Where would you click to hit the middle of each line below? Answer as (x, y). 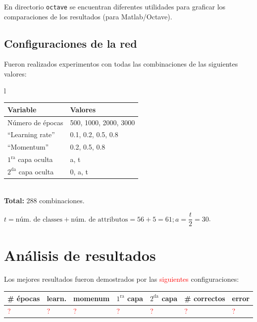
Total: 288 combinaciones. (44, 200)
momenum (92, 298)
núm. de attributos (100, 219)
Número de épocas (35, 122)
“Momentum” (28, 147)
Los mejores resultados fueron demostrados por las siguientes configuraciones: (122, 279)
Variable (22, 109)
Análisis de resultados (80, 255)
